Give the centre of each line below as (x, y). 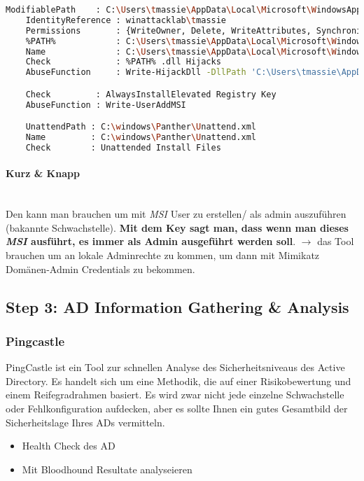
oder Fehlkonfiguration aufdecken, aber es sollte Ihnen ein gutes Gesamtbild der (177, 408)
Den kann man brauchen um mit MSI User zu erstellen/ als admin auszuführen (176, 214)
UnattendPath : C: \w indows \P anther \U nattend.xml (141, 127)
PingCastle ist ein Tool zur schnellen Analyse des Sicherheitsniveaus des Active (175, 367)
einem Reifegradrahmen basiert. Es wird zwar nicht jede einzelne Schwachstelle (175, 395)
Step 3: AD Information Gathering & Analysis (177, 306)
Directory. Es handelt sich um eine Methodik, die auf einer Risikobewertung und (178, 381)
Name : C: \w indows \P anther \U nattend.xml (141, 138)
